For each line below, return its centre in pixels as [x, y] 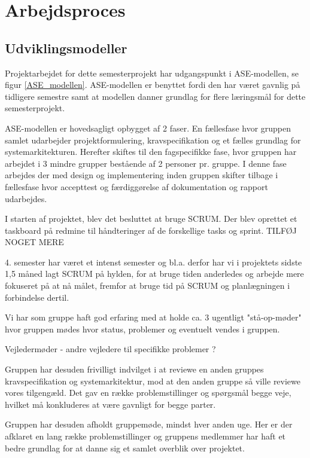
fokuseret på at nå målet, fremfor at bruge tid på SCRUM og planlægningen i [148, 286]
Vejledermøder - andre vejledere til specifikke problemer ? [110, 349]
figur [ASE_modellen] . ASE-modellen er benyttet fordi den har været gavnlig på [153, 85]
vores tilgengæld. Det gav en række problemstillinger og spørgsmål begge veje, [148, 393]
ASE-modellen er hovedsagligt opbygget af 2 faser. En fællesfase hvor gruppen [148, 128]
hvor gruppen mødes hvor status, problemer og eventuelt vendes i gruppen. [142, 329]
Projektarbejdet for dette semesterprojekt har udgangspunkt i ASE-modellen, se [152, 73]
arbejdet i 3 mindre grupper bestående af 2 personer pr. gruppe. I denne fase [146, 163]
